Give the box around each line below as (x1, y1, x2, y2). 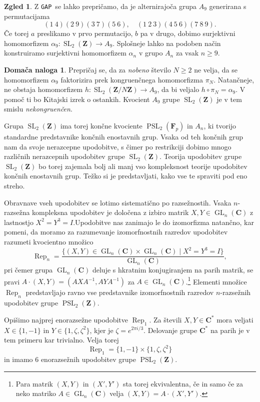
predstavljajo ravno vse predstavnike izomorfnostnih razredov (25, 287, 214, 297)
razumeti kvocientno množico (4, 236, 93, 246)
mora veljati (216, 314, 253, 324)
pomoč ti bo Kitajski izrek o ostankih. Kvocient (4, 93, 150, 104)
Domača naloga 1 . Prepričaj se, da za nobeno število (4, 64, 171, 75)
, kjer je (89, 324, 113, 335)
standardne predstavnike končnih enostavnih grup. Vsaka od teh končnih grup (4, 131, 243, 141)
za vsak (175, 47, 199, 58)
